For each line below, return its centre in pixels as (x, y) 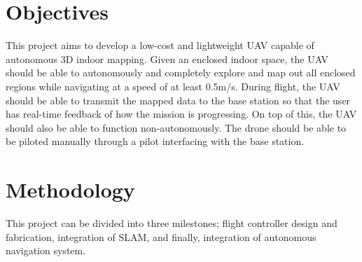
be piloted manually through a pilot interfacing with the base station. (155, 141)
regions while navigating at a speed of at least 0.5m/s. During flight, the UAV (173, 86)
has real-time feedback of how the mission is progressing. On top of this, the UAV (181, 114)
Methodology (70, 189)
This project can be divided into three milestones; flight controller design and (172, 223)
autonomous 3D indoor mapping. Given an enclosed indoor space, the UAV (167, 58)
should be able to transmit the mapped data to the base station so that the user (178, 100)
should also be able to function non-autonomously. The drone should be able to (176, 127)
